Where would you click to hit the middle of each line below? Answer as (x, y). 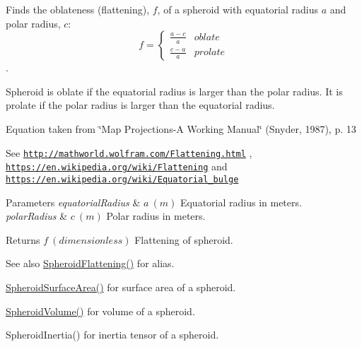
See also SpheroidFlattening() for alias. (90, 263)
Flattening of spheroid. (184, 239)
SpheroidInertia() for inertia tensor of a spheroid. (112, 335)
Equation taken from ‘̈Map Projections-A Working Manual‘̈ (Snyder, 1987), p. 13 (181, 128)
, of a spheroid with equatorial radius (238, 9)
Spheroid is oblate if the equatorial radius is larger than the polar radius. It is (174, 91)
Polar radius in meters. (156, 216)
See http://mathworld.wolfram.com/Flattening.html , (129, 152)
